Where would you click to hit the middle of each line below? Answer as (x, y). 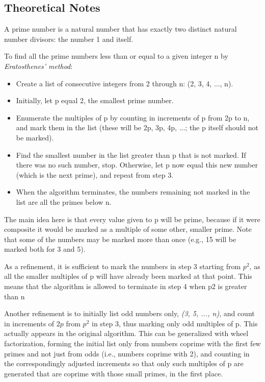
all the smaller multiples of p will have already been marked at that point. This (128, 276)
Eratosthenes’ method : (38, 66)
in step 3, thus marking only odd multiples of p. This (175, 323)
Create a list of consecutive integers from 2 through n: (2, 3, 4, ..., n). (125, 83)
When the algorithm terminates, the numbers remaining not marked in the (133, 192)
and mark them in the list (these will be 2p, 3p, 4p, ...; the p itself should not (137, 127)
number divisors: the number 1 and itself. (69, 39)
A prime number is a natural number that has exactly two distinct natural (121, 29)
